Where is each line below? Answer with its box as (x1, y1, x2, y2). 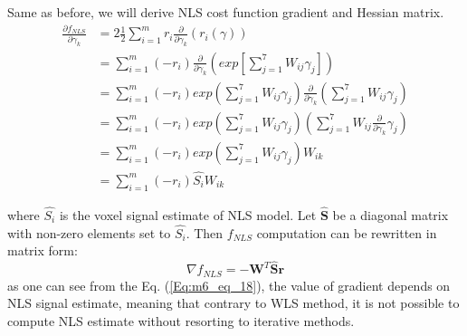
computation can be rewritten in (256, 223, 437, 242)
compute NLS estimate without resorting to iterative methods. (7, 311, 355, 330)
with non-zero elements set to (7, 223, 171, 242)
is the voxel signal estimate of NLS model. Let (59, 206, 317, 224)
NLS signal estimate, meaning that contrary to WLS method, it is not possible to (7, 293, 460, 312)
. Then (186, 223, 224, 242)
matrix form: (7, 241, 78, 260)
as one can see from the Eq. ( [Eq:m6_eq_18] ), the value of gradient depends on (7, 275, 451, 294)
